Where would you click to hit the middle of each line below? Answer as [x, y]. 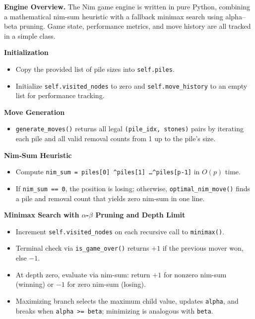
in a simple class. [30, 35]
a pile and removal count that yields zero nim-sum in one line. [110, 198]
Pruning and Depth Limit [140, 215]
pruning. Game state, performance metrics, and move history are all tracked [135, 26]
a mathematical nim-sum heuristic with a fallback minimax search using [114, 16]
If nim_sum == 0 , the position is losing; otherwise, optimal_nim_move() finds [133, 188]
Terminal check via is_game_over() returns [82, 248]
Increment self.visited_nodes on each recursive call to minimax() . [120, 231]
